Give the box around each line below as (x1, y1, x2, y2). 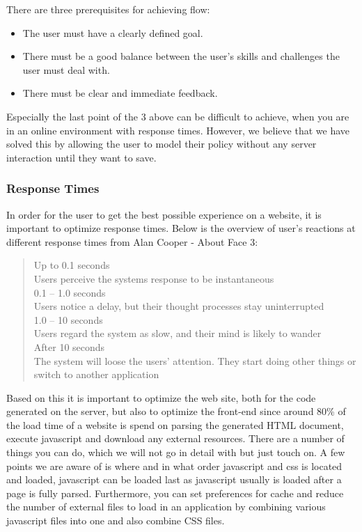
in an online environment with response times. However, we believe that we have (6, 123, 350, 137)
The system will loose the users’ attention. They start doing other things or (33, 353, 356, 368)
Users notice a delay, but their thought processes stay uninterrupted (33, 299, 324, 313)
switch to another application (33, 367, 159, 382)
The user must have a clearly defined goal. (22, 25, 203, 40)
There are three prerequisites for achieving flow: (6, 2, 210, 16)
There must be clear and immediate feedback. (22, 86, 218, 100)
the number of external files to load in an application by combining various (6, 499, 326, 514)
